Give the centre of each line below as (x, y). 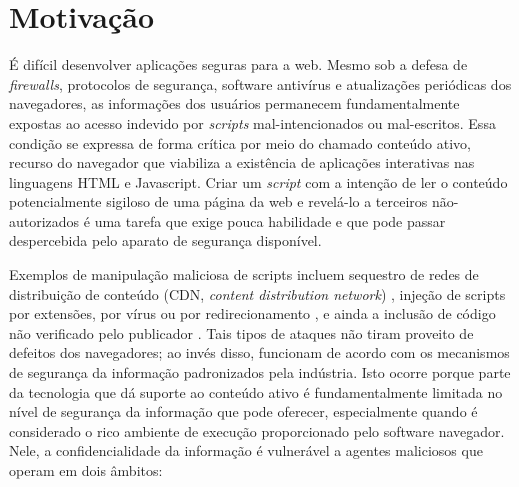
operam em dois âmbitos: (86, 470)
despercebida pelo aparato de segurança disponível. (165, 240)
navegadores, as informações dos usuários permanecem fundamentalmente (234, 103)
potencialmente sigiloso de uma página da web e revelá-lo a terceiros (218, 201)
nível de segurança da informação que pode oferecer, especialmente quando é (243, 411)
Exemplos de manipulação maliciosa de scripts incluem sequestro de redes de (244, 274)
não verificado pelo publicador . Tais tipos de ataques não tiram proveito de (241, 332)
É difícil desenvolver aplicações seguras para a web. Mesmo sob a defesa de (238, 64)
